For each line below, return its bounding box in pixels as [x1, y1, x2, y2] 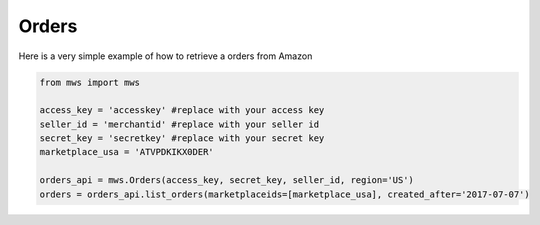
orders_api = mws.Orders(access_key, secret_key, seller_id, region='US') [39, 175, 415, 186]
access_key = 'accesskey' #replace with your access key [39, 105, 325, 116]
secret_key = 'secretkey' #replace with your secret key [39, 133, 325, 144]
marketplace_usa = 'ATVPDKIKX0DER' [39, 146, 214, 158]
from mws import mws [39, 76, 140, 88]
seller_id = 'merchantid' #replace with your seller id [39, 118, 320, 130]
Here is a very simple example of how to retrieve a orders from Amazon [18, 50, 313, 62]
